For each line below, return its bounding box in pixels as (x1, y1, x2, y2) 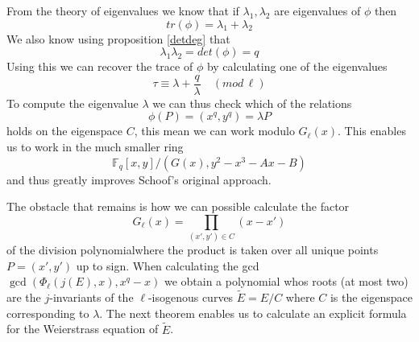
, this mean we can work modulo (134, 122, 295, 139)
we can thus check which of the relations (152, 94, 352, 111)
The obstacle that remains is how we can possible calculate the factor (6, 198, 350, 215)
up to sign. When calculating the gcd (76, 257, 259, 274)
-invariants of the (49, 289, 134, 306)
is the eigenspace (330, 289, 413, 306)
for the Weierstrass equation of (6, 320, 159, 337)
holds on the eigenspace (6, 122, 123, 139)
